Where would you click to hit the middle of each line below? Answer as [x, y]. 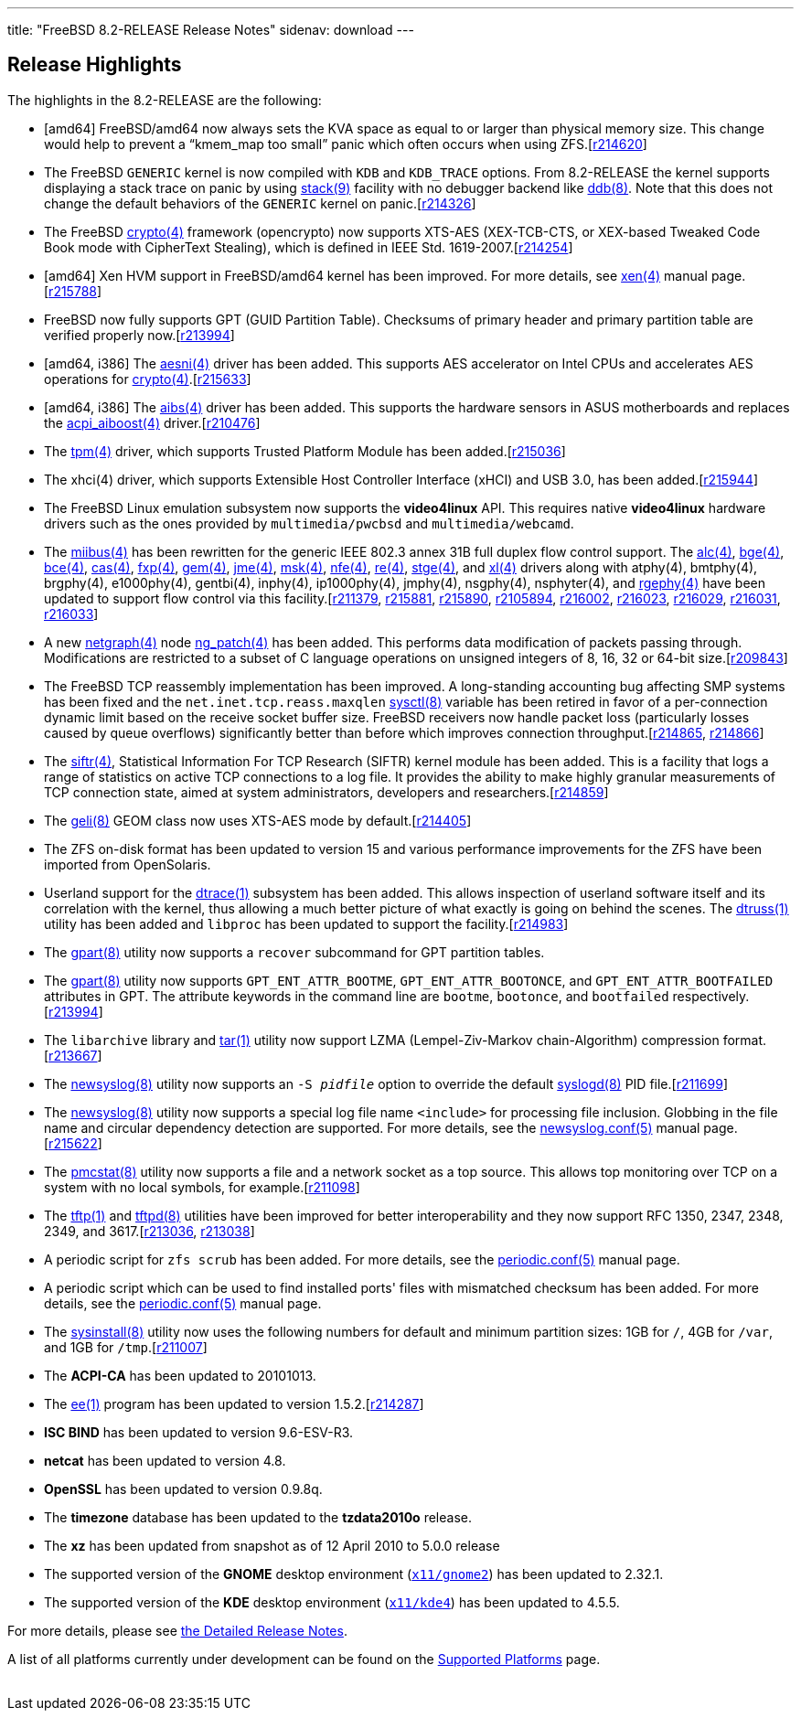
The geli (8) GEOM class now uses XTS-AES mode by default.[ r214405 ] [258, 820]
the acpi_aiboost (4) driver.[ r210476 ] [152, 422]
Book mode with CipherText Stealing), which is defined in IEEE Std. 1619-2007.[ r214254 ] [309, 247]
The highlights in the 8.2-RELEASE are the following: [165, 100]
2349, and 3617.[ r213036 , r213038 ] [150, 1231]
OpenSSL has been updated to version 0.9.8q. [183, 1489]
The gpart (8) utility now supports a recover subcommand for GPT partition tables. [294, 952]
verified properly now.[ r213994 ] [139, 335]
